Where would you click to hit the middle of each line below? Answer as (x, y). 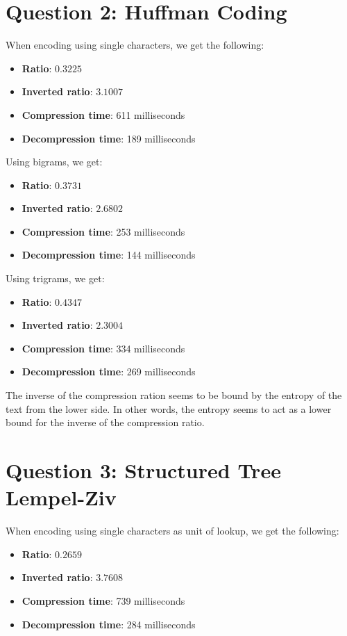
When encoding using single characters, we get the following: (135, 45)
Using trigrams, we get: (55, 278)
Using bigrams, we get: (54, 162)
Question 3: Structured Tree (143, 470)
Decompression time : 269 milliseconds (109, 372)
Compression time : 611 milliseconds (103, 114)
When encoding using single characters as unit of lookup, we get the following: (172, 531)
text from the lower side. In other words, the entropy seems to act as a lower (169, 408)
